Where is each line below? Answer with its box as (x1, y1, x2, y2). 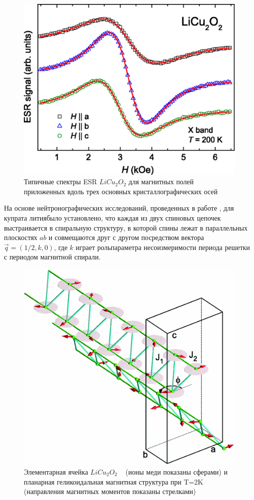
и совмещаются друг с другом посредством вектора (48, 232, 204, 243)
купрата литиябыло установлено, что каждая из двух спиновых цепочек (4, 212, 221, 223)
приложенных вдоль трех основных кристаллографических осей (24, 186, 218, 196)
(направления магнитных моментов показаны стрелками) (24, 486, 196, 497)
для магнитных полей (128, 176, 194, 187)
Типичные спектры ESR (24, 176, 97, 187)
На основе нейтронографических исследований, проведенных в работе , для (4, 203, 234, 213)
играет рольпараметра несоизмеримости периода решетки (76, 242, 250, 252)
